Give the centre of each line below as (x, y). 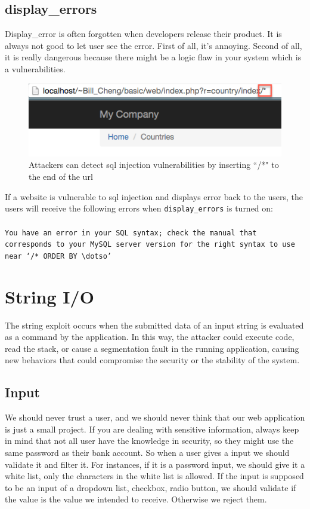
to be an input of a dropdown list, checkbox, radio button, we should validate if (151, 487)
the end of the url (61, 177)
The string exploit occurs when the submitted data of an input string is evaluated (154, 325)
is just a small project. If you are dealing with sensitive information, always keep (152, 429)
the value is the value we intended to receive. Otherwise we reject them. (136, 499)
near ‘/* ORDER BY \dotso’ (58, 256)
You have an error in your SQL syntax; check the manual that (131, 233)
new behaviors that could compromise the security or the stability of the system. (152, 360)
